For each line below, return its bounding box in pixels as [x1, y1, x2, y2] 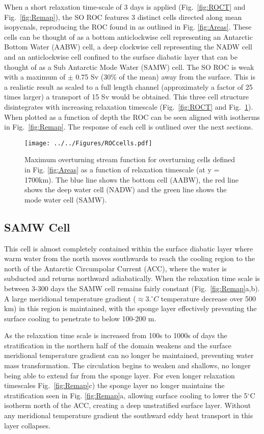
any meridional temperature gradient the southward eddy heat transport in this [4, 410, 253, 421]
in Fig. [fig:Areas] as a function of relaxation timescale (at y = [24, 164, 220, 174]
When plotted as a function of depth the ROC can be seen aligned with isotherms [4, 111, 260, 122]
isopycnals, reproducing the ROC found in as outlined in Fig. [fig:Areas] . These [4, 21, 252, 32]
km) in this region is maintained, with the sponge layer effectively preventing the [4, 303, 257, 314]
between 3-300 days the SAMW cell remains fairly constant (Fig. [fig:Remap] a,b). [4, 283, 260, 293]
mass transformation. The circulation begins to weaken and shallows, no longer [4, 360, 251, 371]
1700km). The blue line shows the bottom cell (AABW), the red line [24, 174, 239, 185]
